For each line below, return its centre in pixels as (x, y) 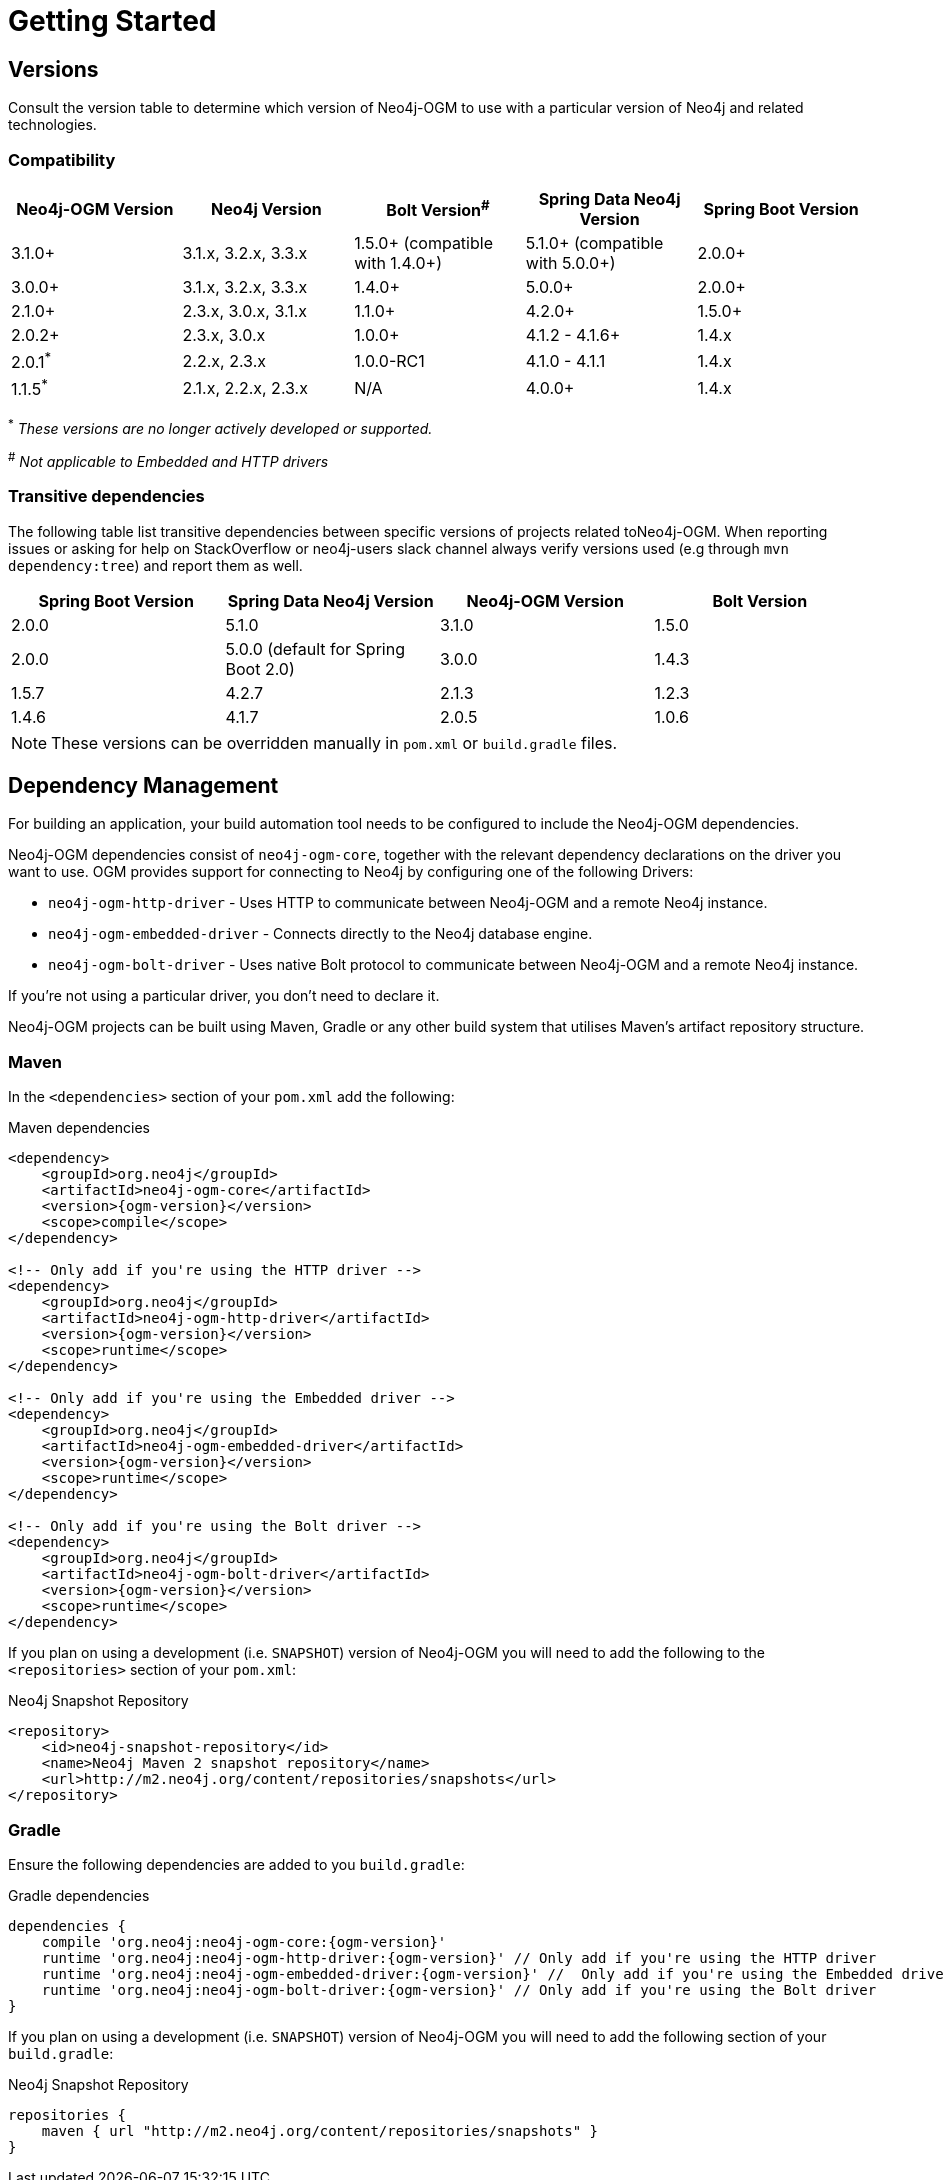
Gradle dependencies (79, 1895)
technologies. (52, 125)
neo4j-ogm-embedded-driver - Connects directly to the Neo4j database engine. (320, 934)
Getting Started (112, 21)
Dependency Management (143, 786)
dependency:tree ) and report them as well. (155, 565)
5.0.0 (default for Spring (315, 648)
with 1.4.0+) (398, 262)
